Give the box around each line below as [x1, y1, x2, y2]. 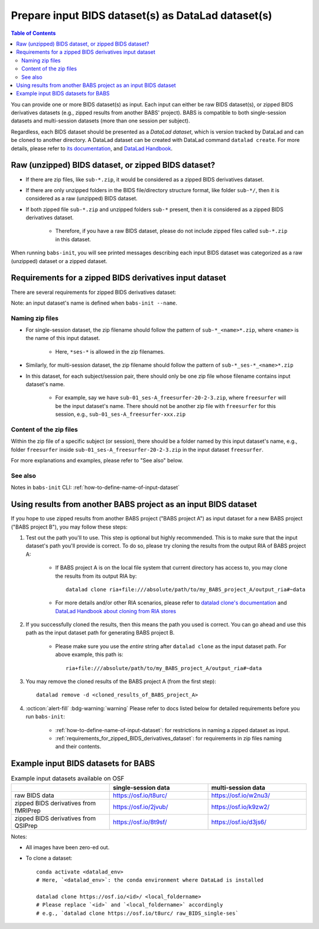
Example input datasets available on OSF [11, 775, 125, 783]
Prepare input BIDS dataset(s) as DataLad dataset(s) [11, 9, 272, 22]
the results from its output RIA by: [55, 572, 137, 580]
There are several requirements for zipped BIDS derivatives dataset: [11, 289, 177, 296]
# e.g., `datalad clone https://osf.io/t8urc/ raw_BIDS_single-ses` [36, 909, 239, 917]
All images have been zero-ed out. [25, 844, 110, 851]
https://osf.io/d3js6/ [211, 818, 267, 826]
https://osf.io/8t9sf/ [113, 818, 168, 826]
